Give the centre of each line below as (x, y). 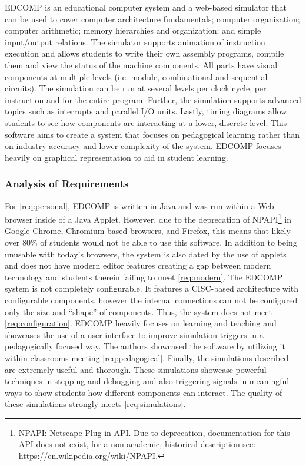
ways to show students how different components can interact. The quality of (144, 392)
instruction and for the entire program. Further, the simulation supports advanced (153, 99)
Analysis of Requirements (67, 184)
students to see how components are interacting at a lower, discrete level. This (146, 122)
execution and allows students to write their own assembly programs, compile (144, 53)
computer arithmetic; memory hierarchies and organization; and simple (133, 30)
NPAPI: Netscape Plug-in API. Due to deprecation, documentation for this (154, 432)
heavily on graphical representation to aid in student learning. (117, 157)
